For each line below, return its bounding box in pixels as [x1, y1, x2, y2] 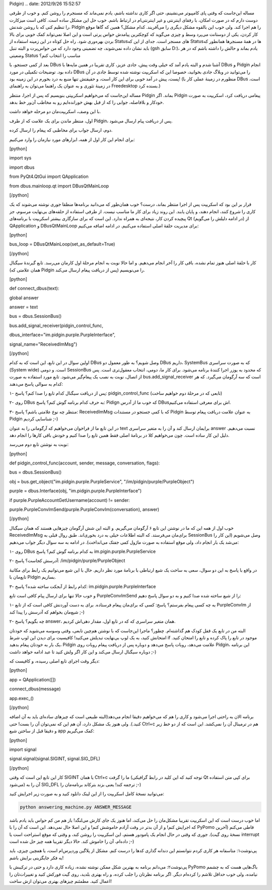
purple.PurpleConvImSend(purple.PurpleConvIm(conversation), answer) [9, 506, 160, 512]
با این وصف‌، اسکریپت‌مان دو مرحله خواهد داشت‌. [9, 109, 101, 115]
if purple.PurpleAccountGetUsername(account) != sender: [9, 497, 130, 503]
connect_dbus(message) [9, 686, 61, 692]
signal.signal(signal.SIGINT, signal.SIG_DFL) [9, 756, 101, 762]
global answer [9, 295, 39, 301]
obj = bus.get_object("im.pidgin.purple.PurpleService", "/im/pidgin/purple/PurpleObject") [9, 478, 194, 485]
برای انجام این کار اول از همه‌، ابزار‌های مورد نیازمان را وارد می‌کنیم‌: [9, 136, 135, 143]
